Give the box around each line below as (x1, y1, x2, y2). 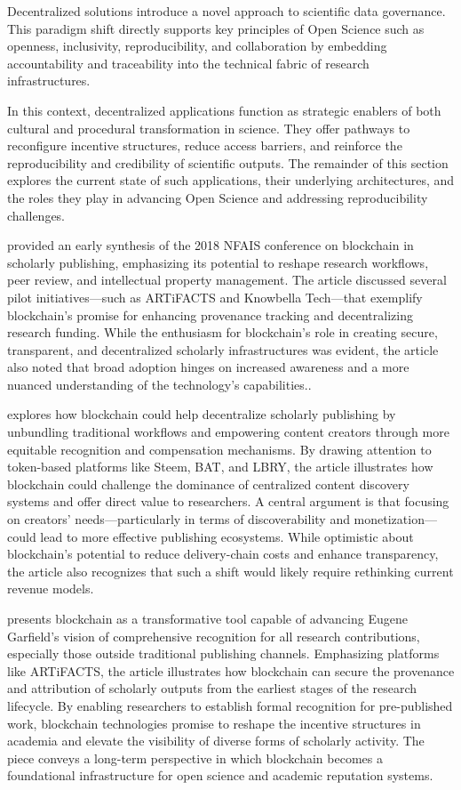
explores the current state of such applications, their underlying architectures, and (7, 171, 455, 189)
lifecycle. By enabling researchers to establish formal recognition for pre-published (7, 696, 453, 714)
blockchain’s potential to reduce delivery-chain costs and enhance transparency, (7, 544, 439, 563)
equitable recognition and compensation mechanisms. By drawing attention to (7, 439, 432, 458)
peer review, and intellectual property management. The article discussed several (7, 270, 447, 289)
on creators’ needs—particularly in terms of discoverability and (7, 510, 350, 528)
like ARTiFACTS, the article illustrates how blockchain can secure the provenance (7, 661, 455, 680)
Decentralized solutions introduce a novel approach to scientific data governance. (7, 2, 446, 20)
